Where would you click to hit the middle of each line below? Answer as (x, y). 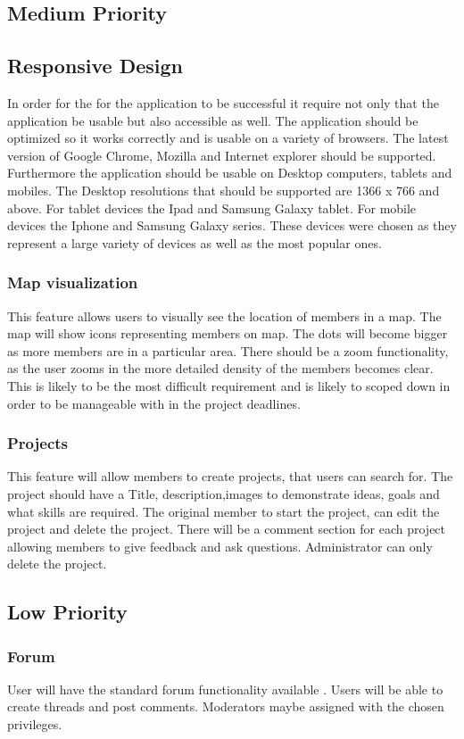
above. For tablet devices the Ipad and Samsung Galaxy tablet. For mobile (212, 208)
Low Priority (67, 612)
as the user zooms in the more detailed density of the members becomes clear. (220, 368)
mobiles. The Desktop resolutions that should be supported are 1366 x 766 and (224, 190)
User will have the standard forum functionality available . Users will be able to (225, 689)
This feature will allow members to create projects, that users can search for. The (230, 476)
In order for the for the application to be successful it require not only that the (223, 102)
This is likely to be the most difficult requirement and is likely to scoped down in (229, 385)
